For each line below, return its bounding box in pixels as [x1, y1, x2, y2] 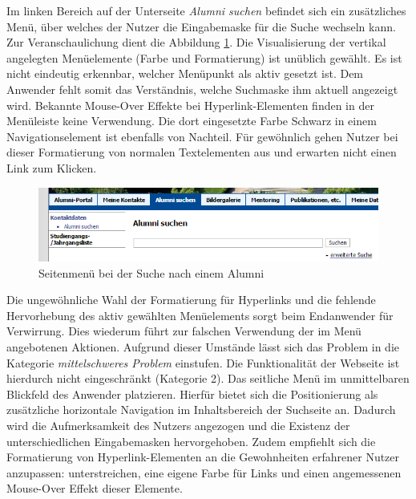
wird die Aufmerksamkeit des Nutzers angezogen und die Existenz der [6, 416, 350, 433]
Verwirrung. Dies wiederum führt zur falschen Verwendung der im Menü [6, 323, 361, 339]
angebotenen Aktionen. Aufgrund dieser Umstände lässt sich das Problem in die [6, 338, 400, 355]
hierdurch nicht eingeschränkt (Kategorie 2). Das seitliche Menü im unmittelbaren [6, 370, 410, 387]
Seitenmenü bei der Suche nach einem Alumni [38, 264, 265, 281]
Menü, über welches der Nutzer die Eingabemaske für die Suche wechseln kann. [6, 18, 396, 34]
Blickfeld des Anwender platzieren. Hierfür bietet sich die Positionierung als [6, 385, 378, 402]
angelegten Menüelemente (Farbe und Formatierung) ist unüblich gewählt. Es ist [6, 49, 402, 66]
